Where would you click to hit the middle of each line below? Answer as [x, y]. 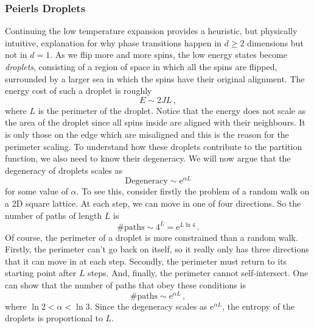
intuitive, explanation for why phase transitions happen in [113, 42]
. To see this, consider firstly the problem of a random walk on [193, 191]
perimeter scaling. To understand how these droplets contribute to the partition [154, 146]
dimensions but [275, 42]
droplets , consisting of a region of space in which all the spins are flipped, [141, 66]
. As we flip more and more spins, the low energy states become [169, 55]
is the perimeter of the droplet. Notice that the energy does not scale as [172, 110]
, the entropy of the [258, 306]
